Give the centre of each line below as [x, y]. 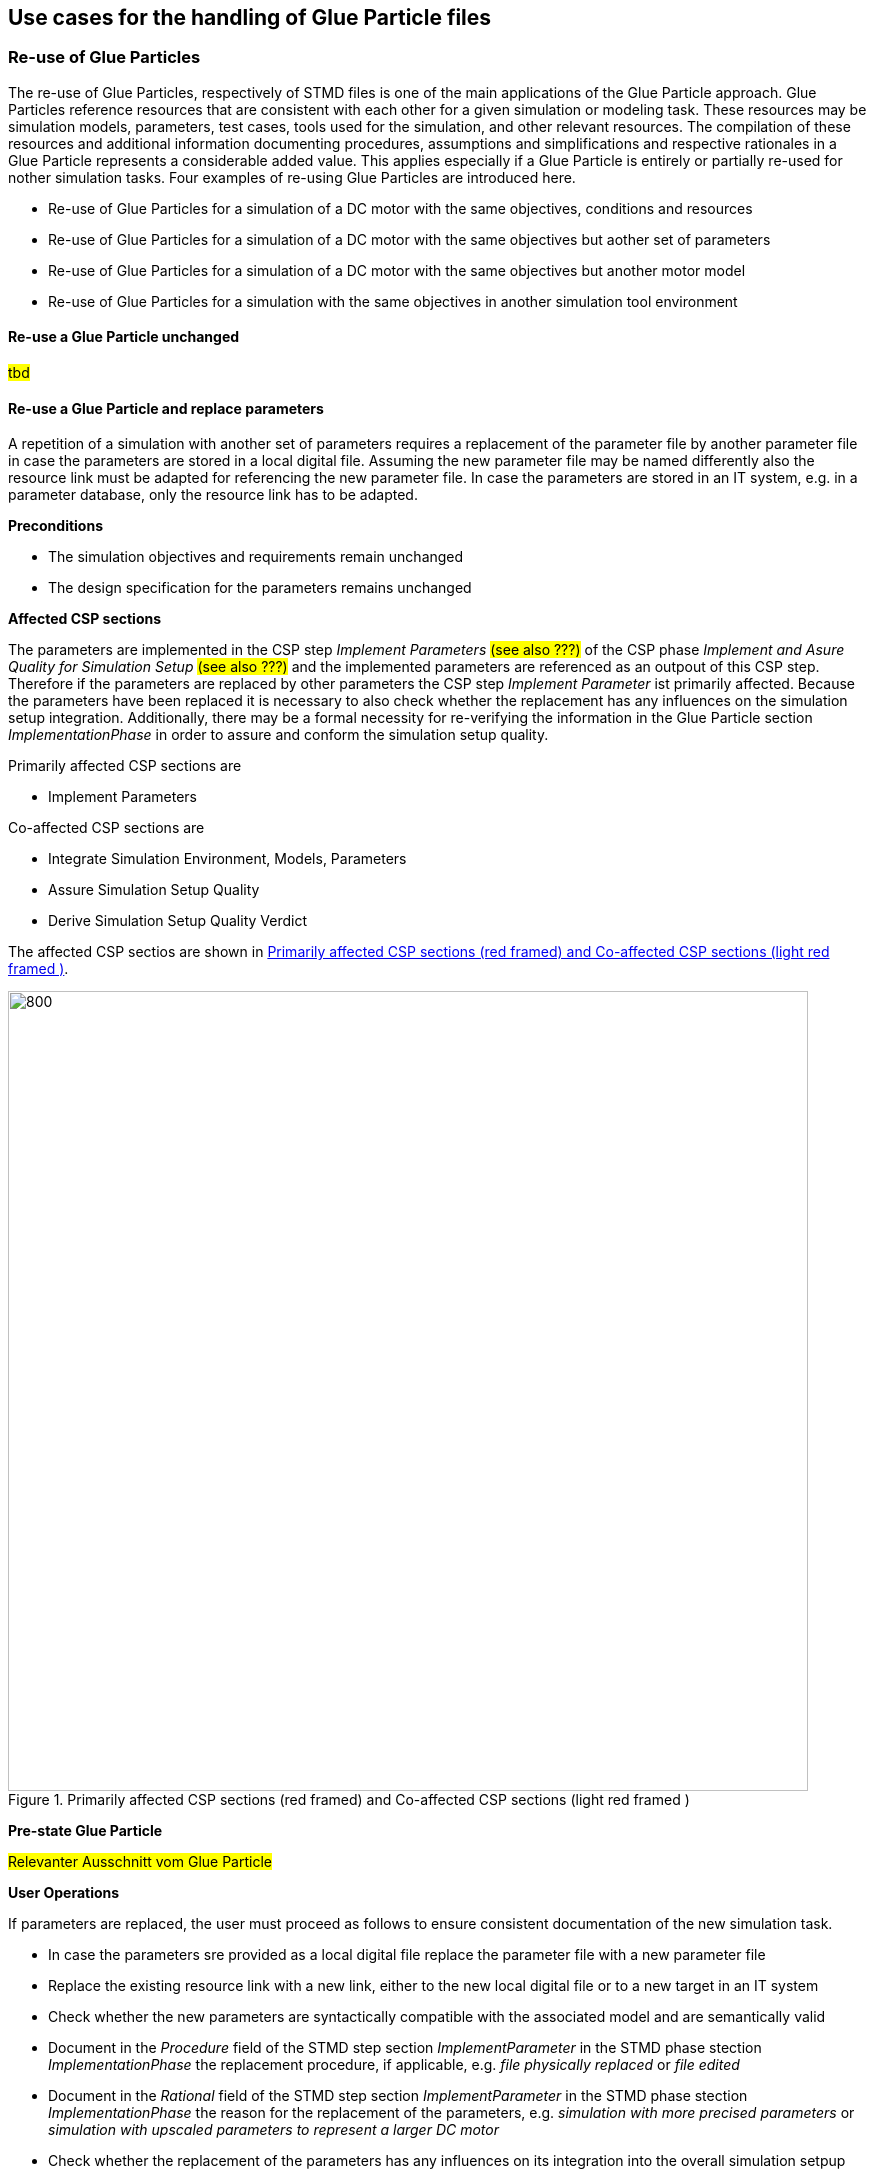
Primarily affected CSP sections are [125, 766]
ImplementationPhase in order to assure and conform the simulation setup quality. [278, 735]
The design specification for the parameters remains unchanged [260, 588]
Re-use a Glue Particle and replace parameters [166, 408]
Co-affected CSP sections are [106, 828]
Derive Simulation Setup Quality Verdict [177, 921]
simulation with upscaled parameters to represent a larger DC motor [273, 2130]
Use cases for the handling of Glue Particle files [250, 17]
